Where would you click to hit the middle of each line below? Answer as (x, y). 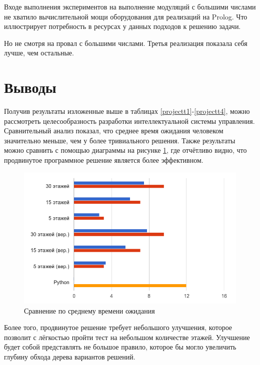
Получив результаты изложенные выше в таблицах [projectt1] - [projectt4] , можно (127, 111)
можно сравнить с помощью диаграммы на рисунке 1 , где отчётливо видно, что (125, 150)
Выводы (30, 87)
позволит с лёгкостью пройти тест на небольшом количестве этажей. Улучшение (127, 337)
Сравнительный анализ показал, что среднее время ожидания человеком (114, 131)
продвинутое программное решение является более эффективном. (104, 160)
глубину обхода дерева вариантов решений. (70, 357)
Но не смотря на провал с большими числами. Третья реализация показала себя (126, 43)
